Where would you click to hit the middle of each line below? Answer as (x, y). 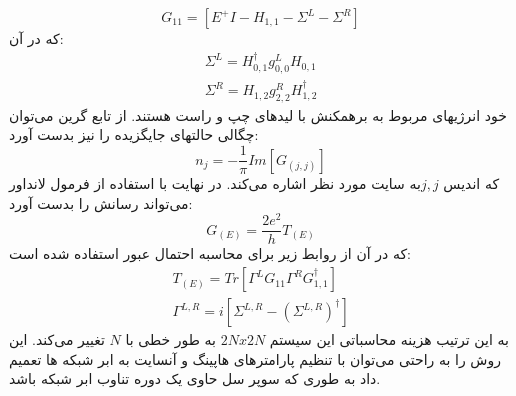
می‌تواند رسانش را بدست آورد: (101, 202)
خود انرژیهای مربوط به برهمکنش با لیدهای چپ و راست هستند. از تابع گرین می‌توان (258, 114)
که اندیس (471, 183)
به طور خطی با (170, 339)
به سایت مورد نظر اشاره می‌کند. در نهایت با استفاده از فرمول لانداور (215, 183)
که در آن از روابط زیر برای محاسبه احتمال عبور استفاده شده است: (210, 253)
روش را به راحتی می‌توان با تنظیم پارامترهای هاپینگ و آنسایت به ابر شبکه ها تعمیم (255, 358)
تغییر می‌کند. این (57, 339)
